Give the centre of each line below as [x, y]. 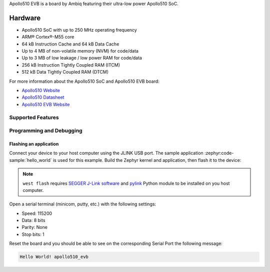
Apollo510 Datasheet [43, 97]
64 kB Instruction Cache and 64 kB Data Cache [70, 44]
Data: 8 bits [33, 220]
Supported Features [34, 117]
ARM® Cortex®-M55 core [48, 37]
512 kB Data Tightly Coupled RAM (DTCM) [65, 72]
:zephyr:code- [219, 153]
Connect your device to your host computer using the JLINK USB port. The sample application [106, 153]
